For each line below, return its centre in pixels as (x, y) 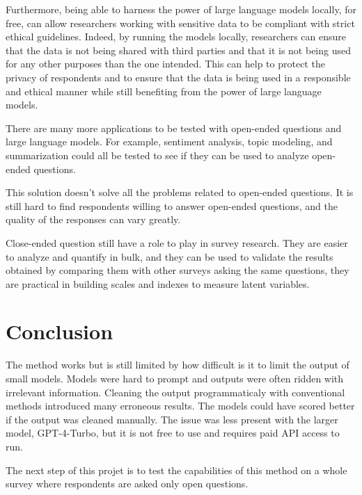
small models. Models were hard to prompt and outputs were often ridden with (175, 378)
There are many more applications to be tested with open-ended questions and (174, 128)
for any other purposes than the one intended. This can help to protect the (165, 64)
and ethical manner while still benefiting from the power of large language (164, 91)
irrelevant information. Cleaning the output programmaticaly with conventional (175, 392)
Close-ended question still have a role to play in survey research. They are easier (177, 242)
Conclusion (60, 331)
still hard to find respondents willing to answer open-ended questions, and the (172, 205)
